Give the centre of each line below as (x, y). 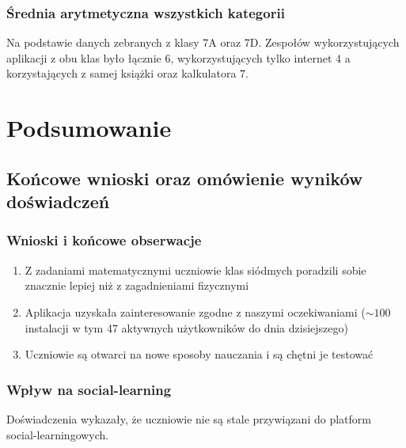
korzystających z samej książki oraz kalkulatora (121, 73)
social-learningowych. (58, 434)
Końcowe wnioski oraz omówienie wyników (185, 178)
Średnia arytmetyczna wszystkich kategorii (146, 12)
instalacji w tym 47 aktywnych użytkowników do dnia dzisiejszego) (186, 327)
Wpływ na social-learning (89, 389)
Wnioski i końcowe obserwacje (104, 240)
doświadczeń (58, 201)
